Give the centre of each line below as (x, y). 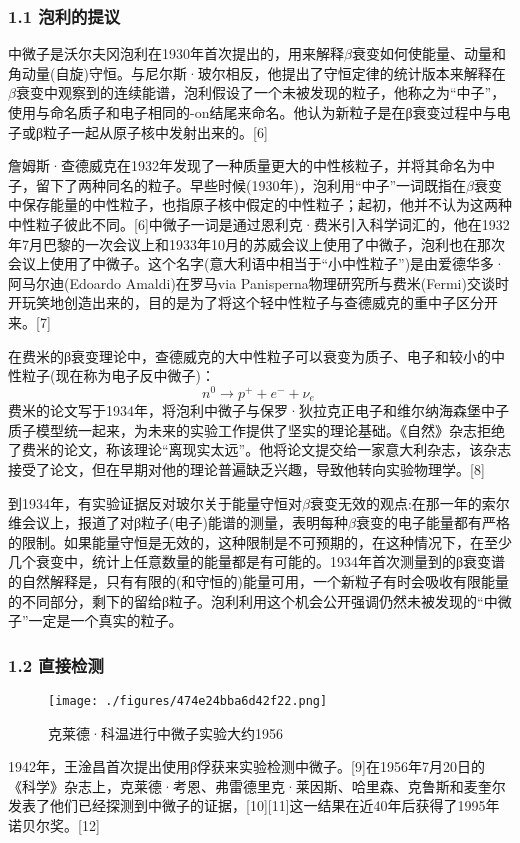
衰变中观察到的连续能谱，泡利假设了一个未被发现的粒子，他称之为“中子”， (260, 92)
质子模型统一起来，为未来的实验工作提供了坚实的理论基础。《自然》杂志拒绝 (256, 429)
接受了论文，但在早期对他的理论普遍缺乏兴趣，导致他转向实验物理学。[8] (246, 469)
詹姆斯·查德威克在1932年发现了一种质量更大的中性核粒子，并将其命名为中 (251, 165)
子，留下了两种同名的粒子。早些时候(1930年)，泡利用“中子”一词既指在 (237, 184)
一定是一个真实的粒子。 (105, 620)
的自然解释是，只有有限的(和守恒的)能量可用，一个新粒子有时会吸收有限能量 (258, 581)
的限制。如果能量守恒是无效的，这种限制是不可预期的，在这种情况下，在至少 (260, 541)
